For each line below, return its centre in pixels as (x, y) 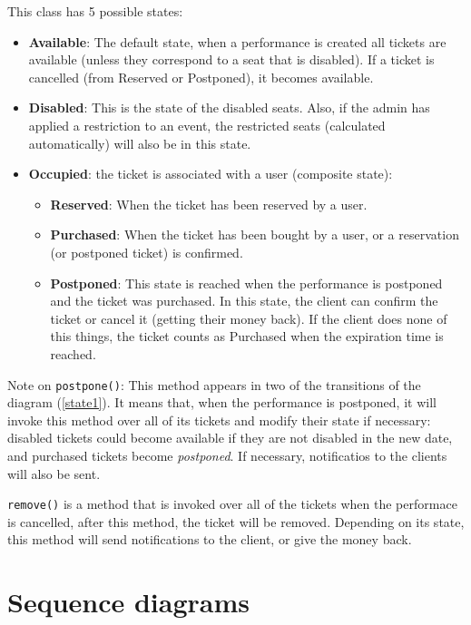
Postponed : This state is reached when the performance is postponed (246, 283)
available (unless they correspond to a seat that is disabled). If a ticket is (231, 59)
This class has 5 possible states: (95, 11)
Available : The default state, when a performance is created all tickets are (237, 41)
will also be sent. (54, 473)
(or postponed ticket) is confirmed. (147, 252)
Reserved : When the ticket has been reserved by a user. (209, 204)
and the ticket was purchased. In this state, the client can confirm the (244, 301)
